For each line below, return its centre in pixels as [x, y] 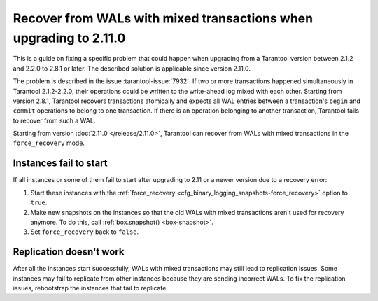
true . [39, 202]
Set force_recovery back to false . [85, 232]
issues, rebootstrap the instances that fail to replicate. [90, 288]
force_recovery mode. [49, 143]
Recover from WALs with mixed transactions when [163, 18]
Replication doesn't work [69, 252]
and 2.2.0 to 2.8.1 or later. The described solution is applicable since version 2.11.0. [132, 68]
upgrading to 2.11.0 [69, 38]
